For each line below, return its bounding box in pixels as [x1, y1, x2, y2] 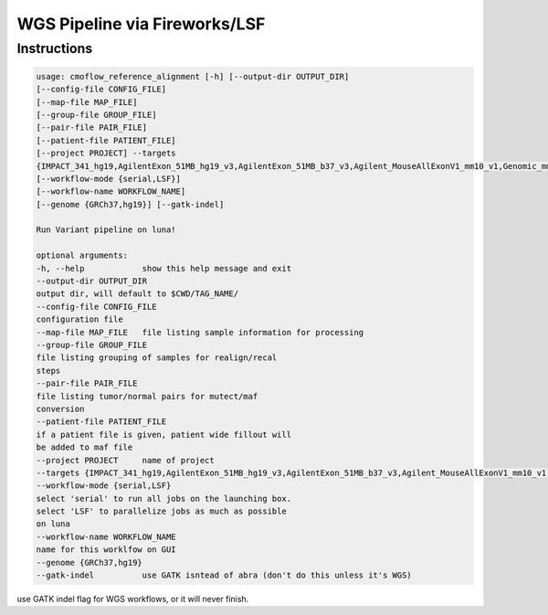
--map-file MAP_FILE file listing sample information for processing [36, 327, 364, 337]
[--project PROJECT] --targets [36, 148, 177, 159]
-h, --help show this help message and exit [36, 263, 292, 273]
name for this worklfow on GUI [36, 545, 177, 555]
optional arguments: [36, 250, 128, 260]
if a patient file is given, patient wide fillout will [36, 429, 292, 440]
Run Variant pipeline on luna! [36, 225, 177, 235]
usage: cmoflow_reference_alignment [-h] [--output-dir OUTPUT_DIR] [36, 71, 350, 81]
